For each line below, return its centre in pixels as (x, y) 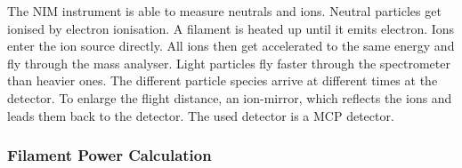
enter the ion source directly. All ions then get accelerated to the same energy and (231, 46)
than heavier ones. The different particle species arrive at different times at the (223, 80)
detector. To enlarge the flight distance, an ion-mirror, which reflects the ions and (230, 97)
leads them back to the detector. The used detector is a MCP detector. (201, 115)
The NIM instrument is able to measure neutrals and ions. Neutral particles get (224, 11)
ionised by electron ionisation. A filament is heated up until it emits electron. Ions (231, 28)
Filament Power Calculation (109, 155)
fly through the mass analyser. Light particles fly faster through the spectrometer (229, 63)
